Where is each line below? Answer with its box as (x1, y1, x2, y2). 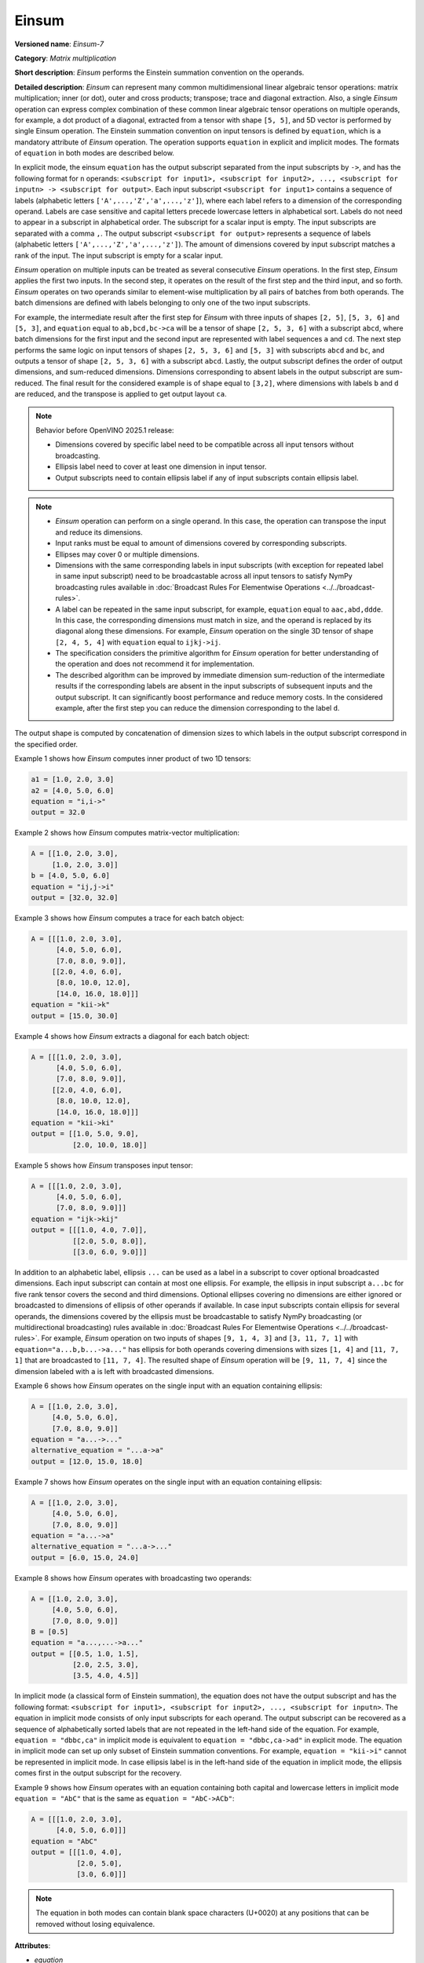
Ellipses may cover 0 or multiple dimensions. (55, 550, 199, 559)
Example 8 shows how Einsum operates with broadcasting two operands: (14, 1573, 252, 1582)
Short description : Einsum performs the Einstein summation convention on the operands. (14, 68, 305, 78)
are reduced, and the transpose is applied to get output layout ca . (14, 389, 227, 399)
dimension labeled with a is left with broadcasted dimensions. (14, 1366, 214, 1376)
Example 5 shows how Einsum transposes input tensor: (14, 1161, 194, 1170)
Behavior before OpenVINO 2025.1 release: (35, 426, 174, 435)
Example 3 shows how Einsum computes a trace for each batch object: (14, 913, 245, 923)
